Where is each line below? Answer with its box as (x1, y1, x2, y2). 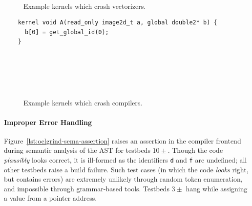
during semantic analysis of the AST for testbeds (4, 145, 150, 155)
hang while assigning (186, 183, 248, 193)
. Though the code (168, 145, 223, 155)
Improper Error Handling (4, 117, 92, 127)
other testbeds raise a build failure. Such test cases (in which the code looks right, (4, 164, 249, 174)
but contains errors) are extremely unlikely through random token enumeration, (4, 174, 243, 184)
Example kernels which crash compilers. (23, 98, 143, 108)
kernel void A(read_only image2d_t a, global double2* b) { (18, 19, 217, 26)
